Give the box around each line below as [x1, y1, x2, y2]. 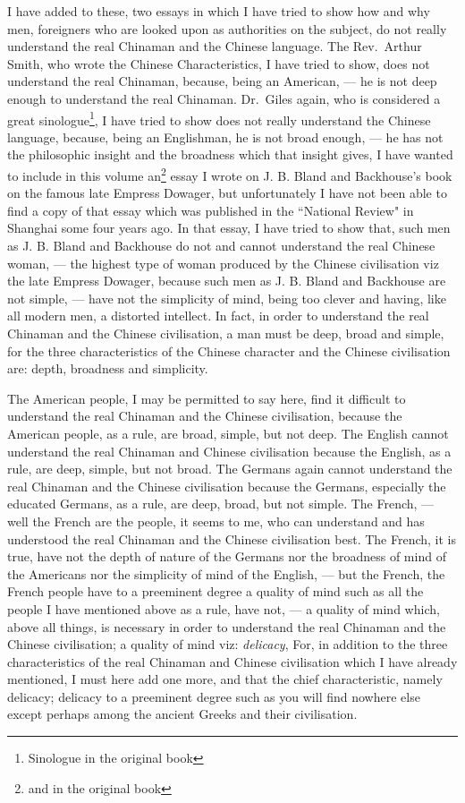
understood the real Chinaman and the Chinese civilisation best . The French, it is [7, 529, 457, 548]
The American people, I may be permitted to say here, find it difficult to [7, 389, 406, 407]
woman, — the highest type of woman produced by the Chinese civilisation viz [7, 253, 439, 272]
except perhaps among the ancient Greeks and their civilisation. [7, 705, 358, 723]
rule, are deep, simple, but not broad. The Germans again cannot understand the [7, 459, 452, 478]
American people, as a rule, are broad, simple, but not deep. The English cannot [7, 423, 449, 442]
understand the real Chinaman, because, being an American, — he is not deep [7, 72, 437, 90]
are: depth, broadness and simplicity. [7, 359, 208, 378]
